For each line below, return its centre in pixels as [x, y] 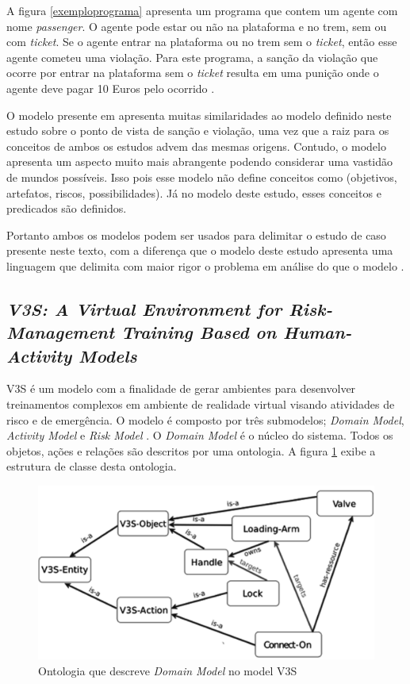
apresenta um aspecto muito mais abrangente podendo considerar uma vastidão [200, 161]
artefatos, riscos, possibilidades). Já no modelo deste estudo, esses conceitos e [194, 192]
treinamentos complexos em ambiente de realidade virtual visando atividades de [201, 404]
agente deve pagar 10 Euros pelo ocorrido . [111, 88]
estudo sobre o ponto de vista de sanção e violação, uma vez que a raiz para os [198, 131]
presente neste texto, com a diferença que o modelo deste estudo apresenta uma [200, 250]
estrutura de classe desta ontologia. [92, 466]
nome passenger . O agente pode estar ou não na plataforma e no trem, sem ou [197, 26]
